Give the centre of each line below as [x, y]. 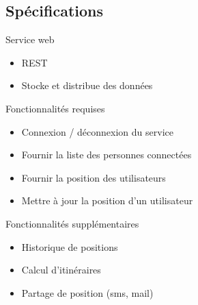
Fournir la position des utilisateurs [94, 177]
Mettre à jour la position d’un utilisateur [107, 200]
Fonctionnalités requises [55, 108]
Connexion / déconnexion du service [97, 131]
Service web [30, 39]
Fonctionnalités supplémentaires [72, 223]
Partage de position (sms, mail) [87, 292]
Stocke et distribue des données [87, 85]
